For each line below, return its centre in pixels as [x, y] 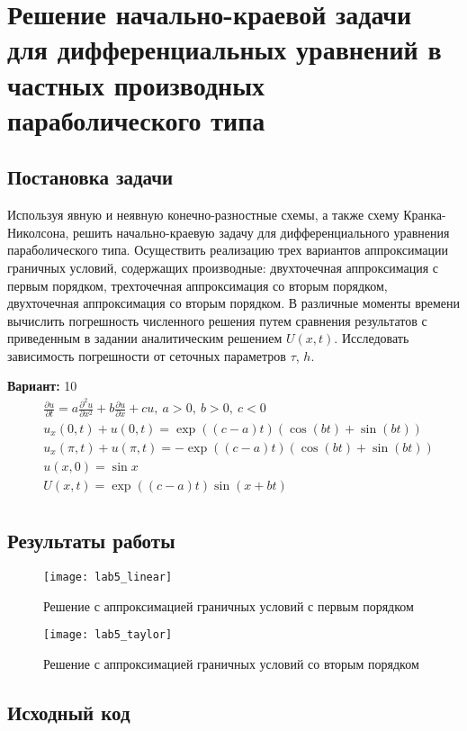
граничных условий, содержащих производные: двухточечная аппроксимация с [223, 267]
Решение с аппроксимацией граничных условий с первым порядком [229, 605]
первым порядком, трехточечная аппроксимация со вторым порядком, [198, 285]
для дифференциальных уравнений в [225, 49]
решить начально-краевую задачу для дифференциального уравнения [261, 232]
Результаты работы [91, 541]
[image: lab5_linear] [108, 577]
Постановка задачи [90, 177]
